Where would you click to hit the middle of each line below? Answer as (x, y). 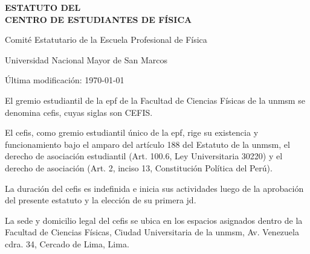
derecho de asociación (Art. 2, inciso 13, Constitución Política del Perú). (139, 167)
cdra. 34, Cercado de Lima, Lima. (67, 243)
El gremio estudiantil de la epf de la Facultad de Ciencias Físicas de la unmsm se (155, 100)
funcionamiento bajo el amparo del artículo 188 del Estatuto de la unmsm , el (147, 144)
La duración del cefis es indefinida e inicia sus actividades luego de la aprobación (154, 188)
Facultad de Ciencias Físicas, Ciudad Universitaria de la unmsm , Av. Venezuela (152, 232)
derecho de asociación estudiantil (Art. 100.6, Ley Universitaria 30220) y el (144, 156)
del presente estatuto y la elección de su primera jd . (101, 200)
